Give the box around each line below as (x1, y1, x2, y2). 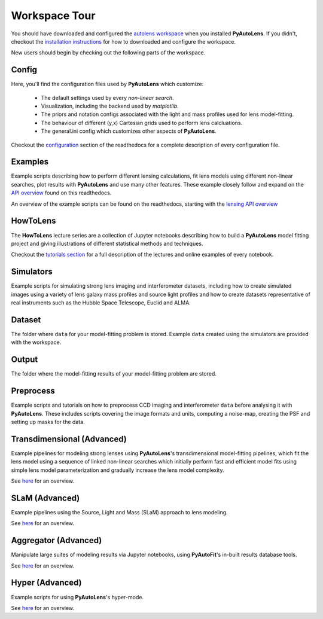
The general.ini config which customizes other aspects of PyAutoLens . (41, 127, 217, 135)
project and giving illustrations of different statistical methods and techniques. (11, 240, 203, 247)
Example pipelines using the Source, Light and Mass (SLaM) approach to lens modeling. (11, 508, 228, 516)
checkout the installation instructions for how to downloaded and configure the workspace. (11, 38, 236, 45)
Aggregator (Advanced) (11, 535, 102, 545)
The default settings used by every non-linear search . (41, 94, 174, 101)
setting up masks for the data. (11, 418, 85, 425)
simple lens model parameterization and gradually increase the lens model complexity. (11, 466, 224, 474)
